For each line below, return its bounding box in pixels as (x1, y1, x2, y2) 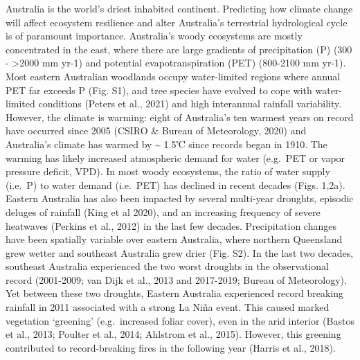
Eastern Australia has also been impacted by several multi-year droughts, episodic (6, 191, 354, 206)
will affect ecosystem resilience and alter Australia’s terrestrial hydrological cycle (6, 15, 348, 29)
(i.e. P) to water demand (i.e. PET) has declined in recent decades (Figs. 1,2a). (6, 177, 345, 192)
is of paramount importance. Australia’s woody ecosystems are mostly (6, 28, 303, 43)
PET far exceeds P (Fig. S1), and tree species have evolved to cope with (6, 82, 312, 97)
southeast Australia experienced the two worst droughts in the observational (6, 259, 329, 273)
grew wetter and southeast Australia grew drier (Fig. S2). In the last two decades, (6, 245, 354, 260)
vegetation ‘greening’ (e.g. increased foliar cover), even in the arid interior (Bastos (6, 313, 354, 327)
